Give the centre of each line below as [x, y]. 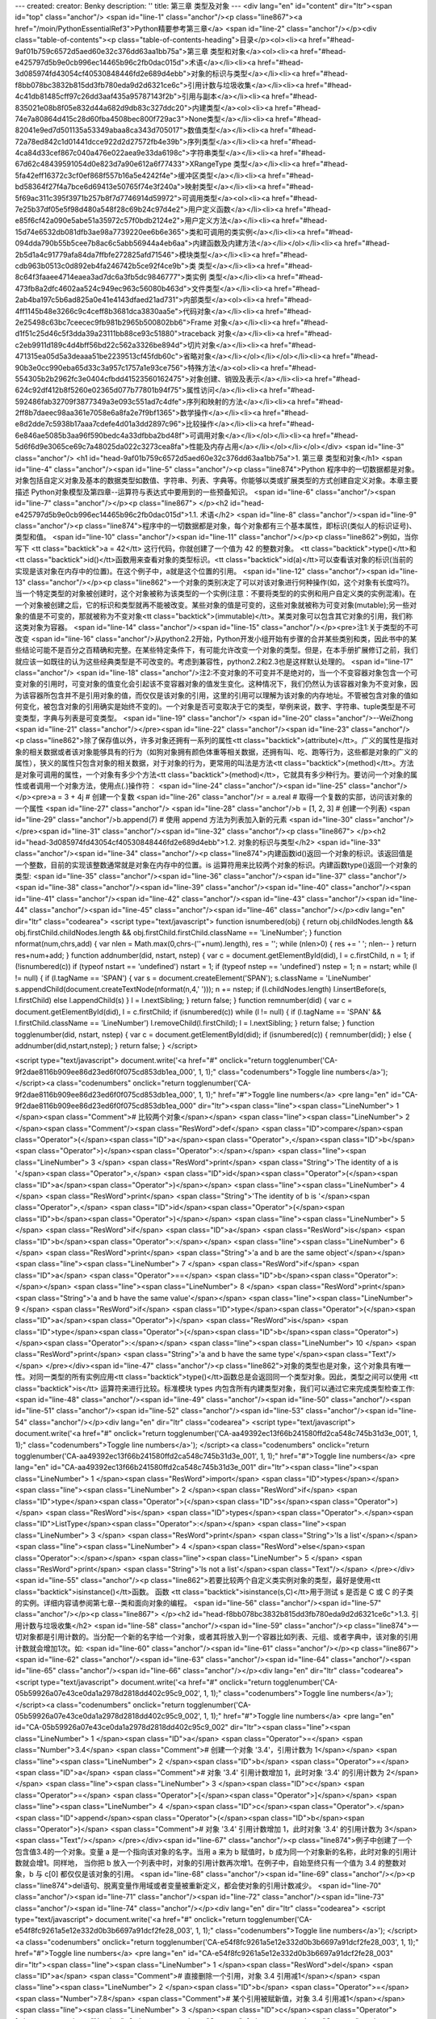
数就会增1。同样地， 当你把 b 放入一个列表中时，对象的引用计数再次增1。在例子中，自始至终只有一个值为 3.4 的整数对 [211, 1863]
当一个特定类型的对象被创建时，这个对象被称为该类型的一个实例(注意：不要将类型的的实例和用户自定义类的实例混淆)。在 [216, 594]
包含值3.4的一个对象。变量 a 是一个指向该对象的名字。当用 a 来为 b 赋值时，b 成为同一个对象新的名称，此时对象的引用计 [216, 1851]
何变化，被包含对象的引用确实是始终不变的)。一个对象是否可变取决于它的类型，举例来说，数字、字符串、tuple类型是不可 [216, 707]
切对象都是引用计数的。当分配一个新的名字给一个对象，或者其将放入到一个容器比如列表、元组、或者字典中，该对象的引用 [216, 1637]
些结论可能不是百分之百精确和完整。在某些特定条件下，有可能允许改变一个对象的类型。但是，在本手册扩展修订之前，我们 [216, 650]
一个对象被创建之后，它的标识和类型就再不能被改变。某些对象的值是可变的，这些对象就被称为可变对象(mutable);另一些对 [216, 605]
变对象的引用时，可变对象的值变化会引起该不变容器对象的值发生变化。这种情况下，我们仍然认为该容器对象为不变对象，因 [216, 684]
